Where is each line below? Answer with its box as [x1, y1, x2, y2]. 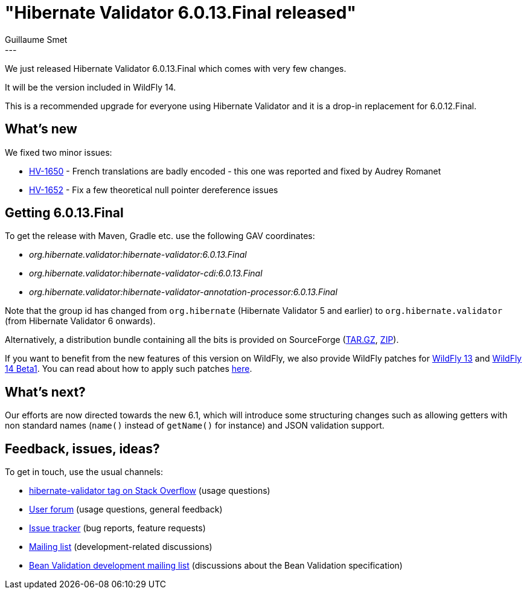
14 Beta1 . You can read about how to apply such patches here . [5, 363, 252, 374]
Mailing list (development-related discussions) [29, 541, 212, 552]
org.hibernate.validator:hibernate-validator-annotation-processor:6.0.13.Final [29, 287, 337, 298]
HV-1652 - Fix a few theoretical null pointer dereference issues [29, 184, 278, 195]
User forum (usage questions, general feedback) [29, 504, 223, 515]
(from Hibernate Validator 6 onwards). [5, 316, 156, 327]
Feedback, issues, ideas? [5, 441, 160, 456]
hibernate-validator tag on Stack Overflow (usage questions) [29, 485, 270, 496]
